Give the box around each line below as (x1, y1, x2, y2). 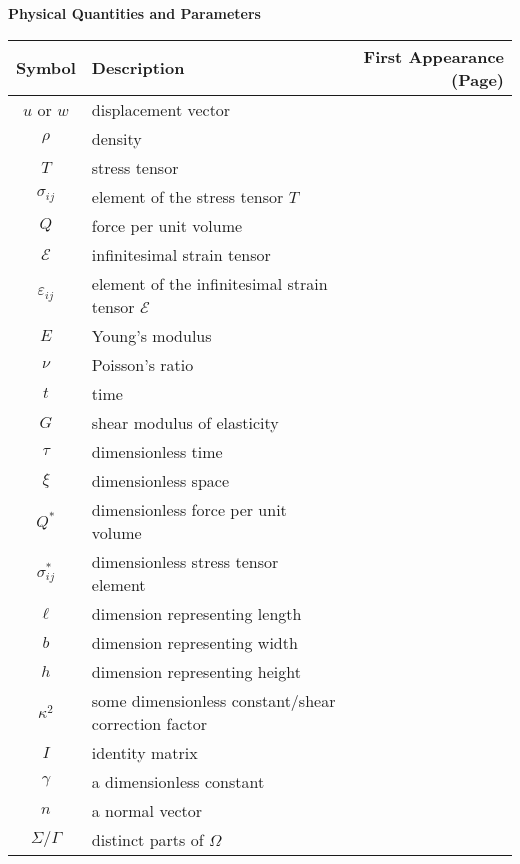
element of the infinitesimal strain (91, 271, 328, 295)
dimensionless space (91, 468, 230, 492)
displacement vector (91, 97, 231, 121)
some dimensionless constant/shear (91, 688, 336, 712)
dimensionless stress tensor (91, 549, 279, 573)
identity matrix (91, 740, 198, 764)
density (91, 126, 142, 150)
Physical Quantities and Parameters (8, 3, 261, 23)
